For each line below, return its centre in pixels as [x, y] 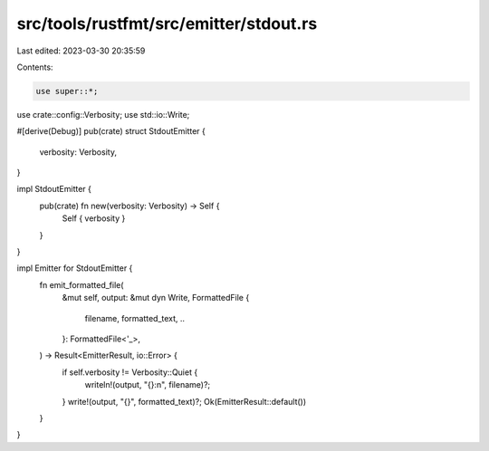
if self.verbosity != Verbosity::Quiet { [130, 372]
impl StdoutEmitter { [54, 189]
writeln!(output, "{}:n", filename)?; [148, 385]
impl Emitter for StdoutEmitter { [75, 268]
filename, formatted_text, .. [135, 318]
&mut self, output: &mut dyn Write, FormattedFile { [156, 298]
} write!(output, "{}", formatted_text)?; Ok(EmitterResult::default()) [184, 401]
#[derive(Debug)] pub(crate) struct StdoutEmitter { [111, 131]
